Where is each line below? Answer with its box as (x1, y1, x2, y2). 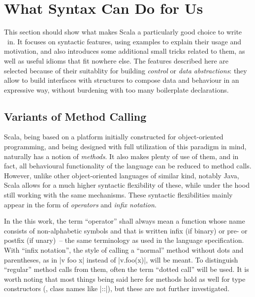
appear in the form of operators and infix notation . (4, 199, 157, 209)
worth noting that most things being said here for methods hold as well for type (4, 273, 246, 284)
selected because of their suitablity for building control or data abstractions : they (4, 65, 247, 75)
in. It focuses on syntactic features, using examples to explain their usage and (7, 36, 242, 46)
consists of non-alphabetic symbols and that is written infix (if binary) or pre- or (4, 225, 248, 235)
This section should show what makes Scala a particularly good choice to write (4, 27, 242, 37)
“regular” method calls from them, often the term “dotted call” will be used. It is (4, 264, 249, 274)
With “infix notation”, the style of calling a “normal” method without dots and (4, 245, 244, 255)
